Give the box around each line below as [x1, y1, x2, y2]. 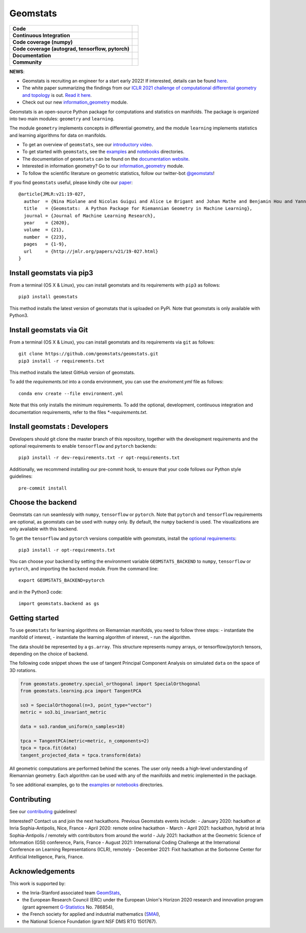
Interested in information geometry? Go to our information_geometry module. [22, 163, 185, 169]
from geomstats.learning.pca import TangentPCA [20, 688, 141, 694]
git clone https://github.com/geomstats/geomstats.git [18, 351, 159, 357]
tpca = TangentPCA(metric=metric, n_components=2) [20, 738, 150, 744]
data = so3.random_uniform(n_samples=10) [20, 724, 125, 730]
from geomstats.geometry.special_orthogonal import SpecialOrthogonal [20, 681, 201, 687]
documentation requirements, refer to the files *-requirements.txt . [9, 409, 148, 415]
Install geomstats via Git [9, 325, 88, 334]
